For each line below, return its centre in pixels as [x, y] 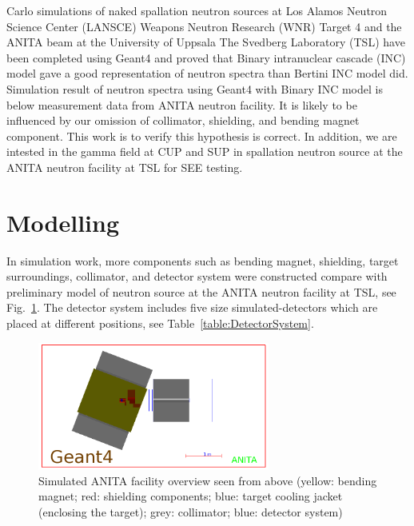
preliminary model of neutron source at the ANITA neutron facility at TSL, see [201, 291]
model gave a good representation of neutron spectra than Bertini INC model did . [207, 73]
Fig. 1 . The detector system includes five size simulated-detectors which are [192, 307]
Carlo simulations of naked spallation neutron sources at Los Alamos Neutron [197, 10]
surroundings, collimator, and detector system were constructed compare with [197, 276]
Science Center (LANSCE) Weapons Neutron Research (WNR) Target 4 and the [204, 26]
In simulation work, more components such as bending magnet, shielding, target [203, 260]
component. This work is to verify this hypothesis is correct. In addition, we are [202, 135]
